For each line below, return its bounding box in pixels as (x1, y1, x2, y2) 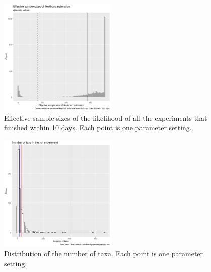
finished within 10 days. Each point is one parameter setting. (4, 122, 192, 133)
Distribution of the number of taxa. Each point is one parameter (4, 248, 203, 259)
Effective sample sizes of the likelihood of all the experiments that (4, 112, 207, 123)
